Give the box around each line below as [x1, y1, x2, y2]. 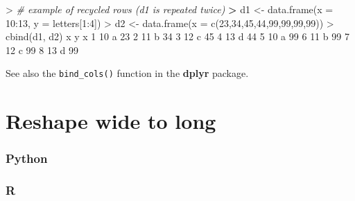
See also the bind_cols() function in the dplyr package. [6, 66, 249, 80]
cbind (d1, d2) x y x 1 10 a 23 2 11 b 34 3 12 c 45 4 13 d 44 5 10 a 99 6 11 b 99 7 [6, 29, 349, 44]
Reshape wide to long [6, 107, 216, 135]
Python [6, 150, 48, 167]
